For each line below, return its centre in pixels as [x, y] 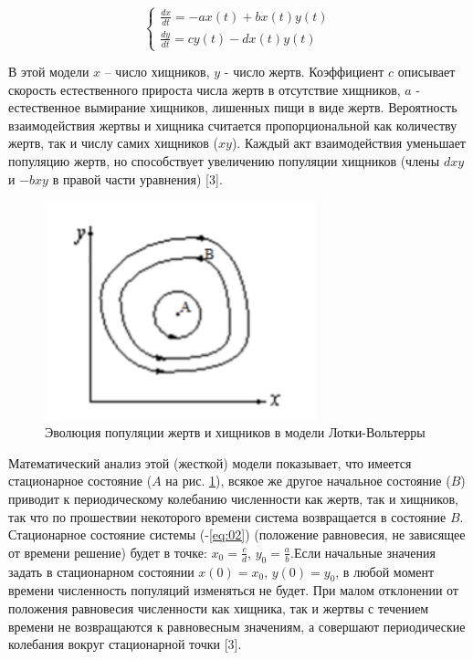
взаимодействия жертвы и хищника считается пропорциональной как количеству [233, 125]
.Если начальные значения [363, 552]
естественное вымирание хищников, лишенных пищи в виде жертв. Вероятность [233, 107]
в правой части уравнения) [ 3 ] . [137, 178]
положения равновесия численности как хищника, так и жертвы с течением [219, 608]
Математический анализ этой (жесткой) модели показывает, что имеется [210, 462]
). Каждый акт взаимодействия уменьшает [348, 143]
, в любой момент [385, 571]
